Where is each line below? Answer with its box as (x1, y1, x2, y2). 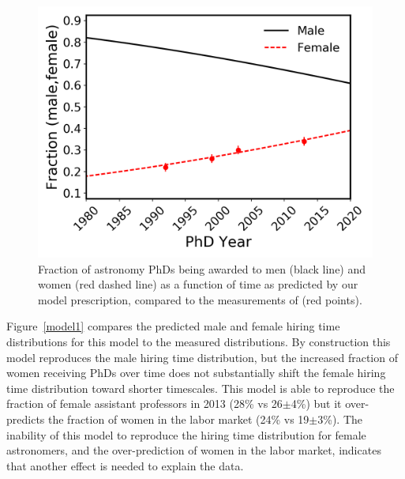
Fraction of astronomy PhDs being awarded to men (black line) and (38, 260, 366, 277)
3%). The (317, 410, 363, 427)
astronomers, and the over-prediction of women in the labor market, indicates (6, 442, 381, 458)
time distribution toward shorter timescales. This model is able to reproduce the (6, 379, 395, 396)
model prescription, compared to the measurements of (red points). (38, 291, 362, 307)
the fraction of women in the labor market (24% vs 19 (48, 410, 309, 427)
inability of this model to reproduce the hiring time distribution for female (6, 426, 366, 443)
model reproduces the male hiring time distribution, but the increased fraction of (6, 349, 398, 365)
